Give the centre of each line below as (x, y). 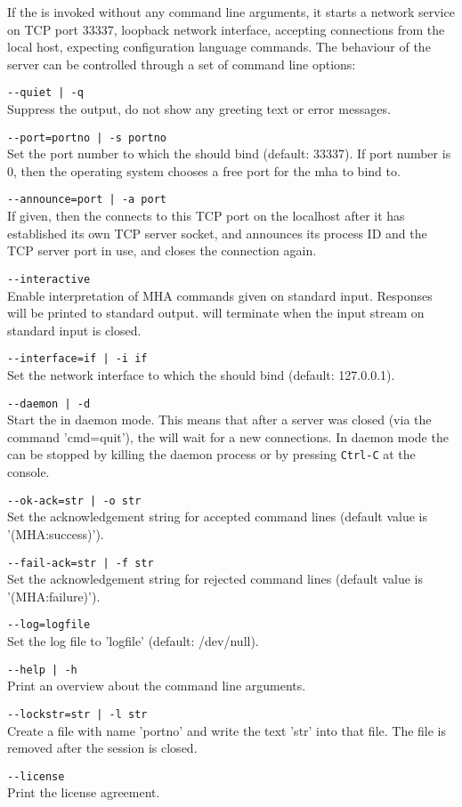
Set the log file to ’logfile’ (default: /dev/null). (133, 641)
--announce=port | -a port (87, 200)
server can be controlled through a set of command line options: (182, 64)
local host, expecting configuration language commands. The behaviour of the (219, 47)
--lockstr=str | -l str (77, 714)
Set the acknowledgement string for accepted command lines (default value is (217, 516)
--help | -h (42, 670)
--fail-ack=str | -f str (81, 563)
